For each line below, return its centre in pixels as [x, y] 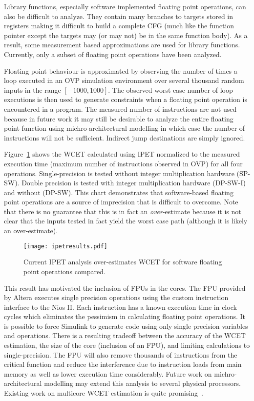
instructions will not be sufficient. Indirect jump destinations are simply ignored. [125, 137]
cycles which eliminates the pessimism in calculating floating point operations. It [125, 316]
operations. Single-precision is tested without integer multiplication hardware [119, 173]
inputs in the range [32, 90]
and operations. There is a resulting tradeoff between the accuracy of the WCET [125, 335]
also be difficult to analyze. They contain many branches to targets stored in [119, 16]
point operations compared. [64, 271]
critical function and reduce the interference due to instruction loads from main [123, 364]
